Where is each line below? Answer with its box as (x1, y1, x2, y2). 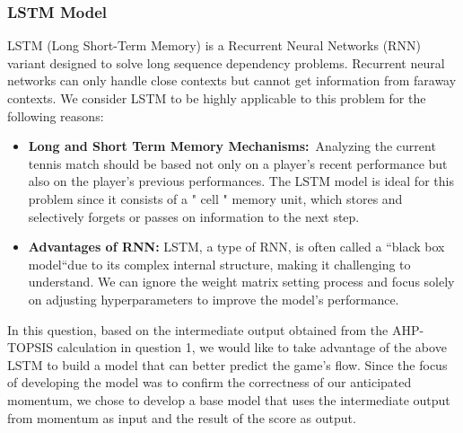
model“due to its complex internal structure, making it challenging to (28, 254, 411, 273)
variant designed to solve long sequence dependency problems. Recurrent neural (7, 53, 445, 72)
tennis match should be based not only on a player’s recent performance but (28, 154, 448, 172)
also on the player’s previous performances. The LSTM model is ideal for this (28, 172, 454, 190)
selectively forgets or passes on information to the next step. (28, 207, 360, 225)
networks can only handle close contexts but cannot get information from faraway (7, 71, 457, 90)
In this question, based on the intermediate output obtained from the (7, 320, 389, 339)
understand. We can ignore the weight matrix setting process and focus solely (28, 272, 455, 291)
